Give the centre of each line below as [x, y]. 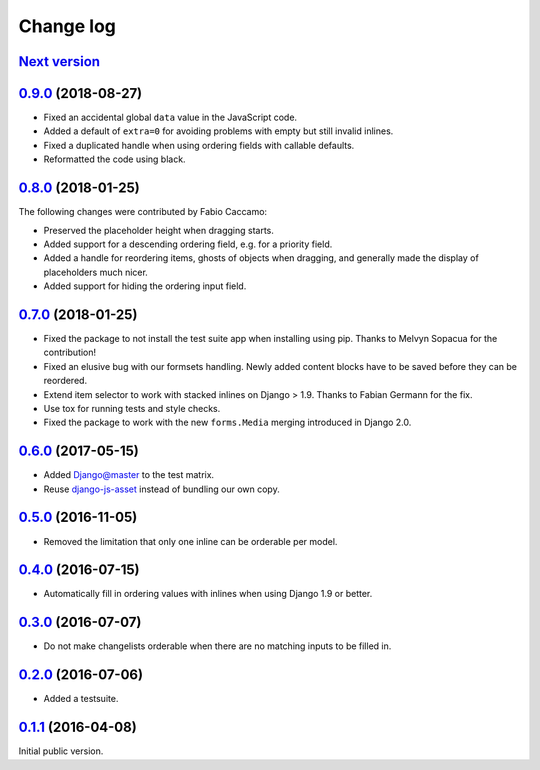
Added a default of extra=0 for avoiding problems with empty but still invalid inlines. [218, 131]
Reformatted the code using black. [114, 159]
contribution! [70, 352]
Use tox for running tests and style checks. [132, 408]
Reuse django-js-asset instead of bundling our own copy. [161, 489]
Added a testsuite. [81, 699]
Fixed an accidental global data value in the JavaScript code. [170, 117]
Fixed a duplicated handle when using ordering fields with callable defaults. [199, 145]
